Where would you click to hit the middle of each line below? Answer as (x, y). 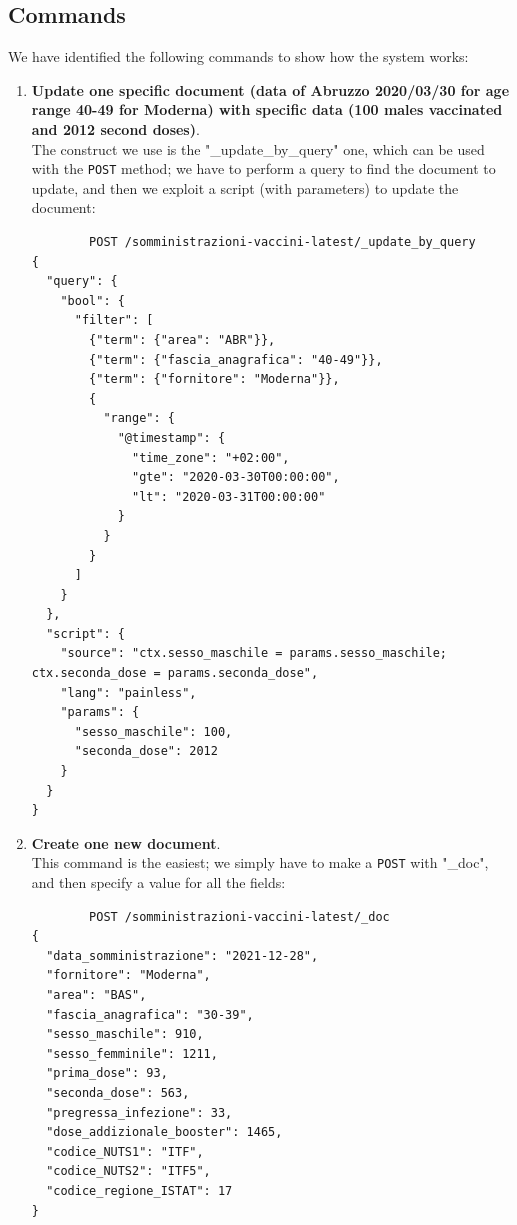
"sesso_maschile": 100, (153, 731)
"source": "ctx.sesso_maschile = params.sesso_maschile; (254, 653)
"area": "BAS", (96, 995)
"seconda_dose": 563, (118, 1093)
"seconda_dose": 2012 (146, 751)
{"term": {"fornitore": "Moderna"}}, (214, 379)
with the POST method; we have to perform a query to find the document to (263, 168)
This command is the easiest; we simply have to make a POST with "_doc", (260, 862)
